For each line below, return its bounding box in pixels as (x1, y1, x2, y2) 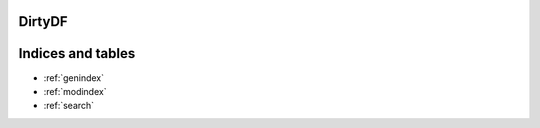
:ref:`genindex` (43, 71, 105, 84)
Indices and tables (18, 45, 136, 62)
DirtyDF (18, 13, 69, 30)
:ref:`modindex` (43, 85, 107, 97)
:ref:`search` (43, 100, 95, 112)
